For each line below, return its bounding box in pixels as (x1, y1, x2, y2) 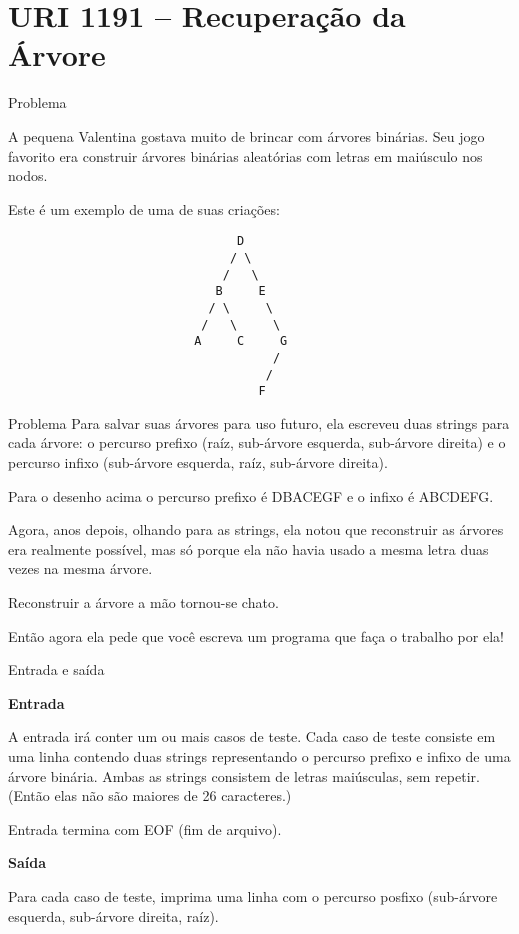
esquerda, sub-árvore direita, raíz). (8, 905, 219, 926)
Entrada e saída (8, 659, 105, 680)
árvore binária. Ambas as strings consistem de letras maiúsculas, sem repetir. (8, 765, 480, 786)
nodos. (8, 165, 48, 186)
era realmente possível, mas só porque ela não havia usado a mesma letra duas (8, 538, 489, 559)
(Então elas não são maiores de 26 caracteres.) (8, 785, 292, 806)
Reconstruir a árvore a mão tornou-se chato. (8, 592, 279, 612)
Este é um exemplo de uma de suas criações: (8, 198, 280, 219)
